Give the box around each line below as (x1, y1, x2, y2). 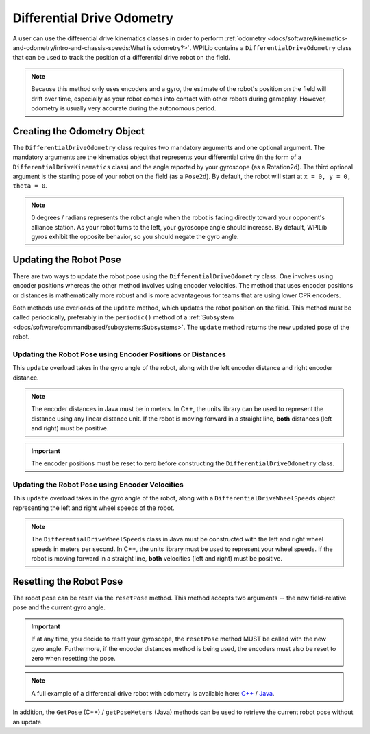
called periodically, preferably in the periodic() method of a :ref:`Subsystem (12, 313, 234, 321)
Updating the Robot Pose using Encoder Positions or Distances (12, 350, 226, 359)
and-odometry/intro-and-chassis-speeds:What (12, 43, 146, 51)
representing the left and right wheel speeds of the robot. (12, 504, 175, 512)
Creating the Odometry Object (12, 125, 145, 137)
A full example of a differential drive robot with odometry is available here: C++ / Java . (31, 689, 275, 697)
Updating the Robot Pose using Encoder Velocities (12, 480, 184, 489)
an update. (12, 718, 43, 726)
